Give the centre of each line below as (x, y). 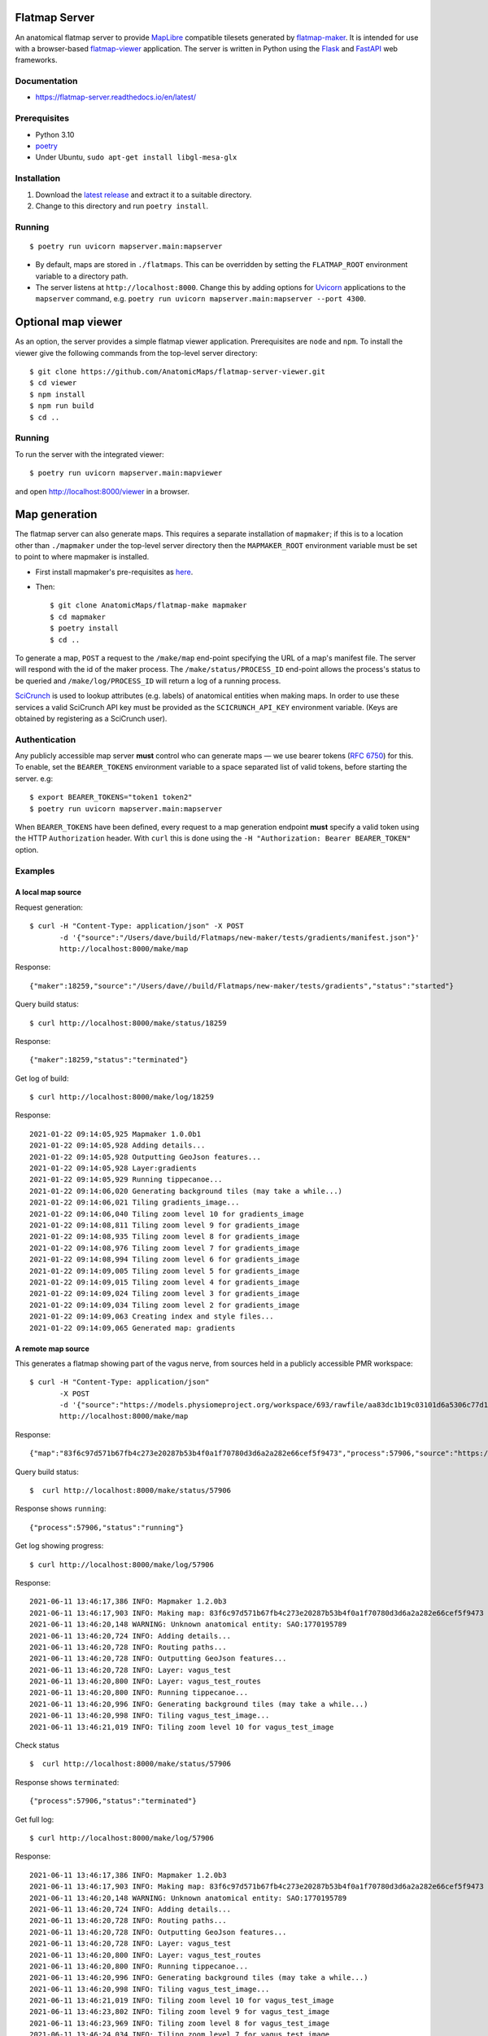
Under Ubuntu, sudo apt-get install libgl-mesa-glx (136, 157)
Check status (37, 1745)
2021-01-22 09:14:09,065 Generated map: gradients (133, 1328)
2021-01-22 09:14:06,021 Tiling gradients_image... (135, 1202)
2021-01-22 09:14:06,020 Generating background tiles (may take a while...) (186, 1191)
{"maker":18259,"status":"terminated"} (109, 1060)
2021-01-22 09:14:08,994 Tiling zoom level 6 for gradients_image (165, 1259)
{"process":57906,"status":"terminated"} (113, 1801)
